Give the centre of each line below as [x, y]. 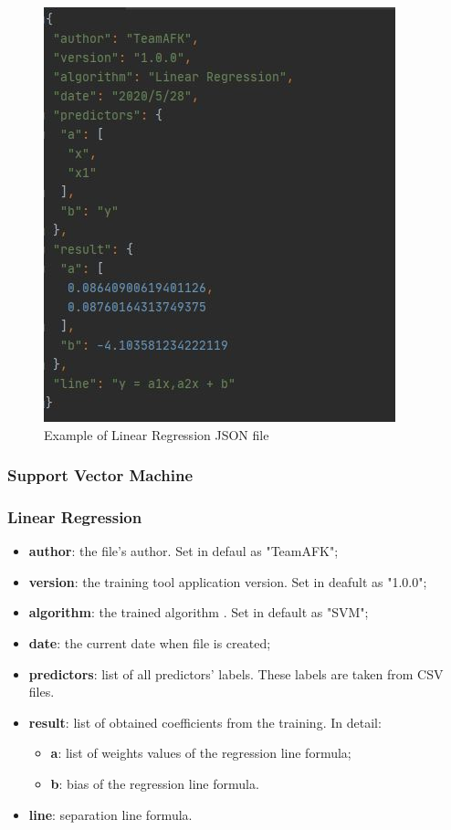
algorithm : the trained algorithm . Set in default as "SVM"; [199, 612]
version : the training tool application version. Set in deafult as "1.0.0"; [228, 581]
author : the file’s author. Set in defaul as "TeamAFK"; [184, 551]
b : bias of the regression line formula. [155, 783]
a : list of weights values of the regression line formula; [201, 753]
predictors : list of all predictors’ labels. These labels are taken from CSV [236, 673]
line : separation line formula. [110, 814]
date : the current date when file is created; [150, 643]
